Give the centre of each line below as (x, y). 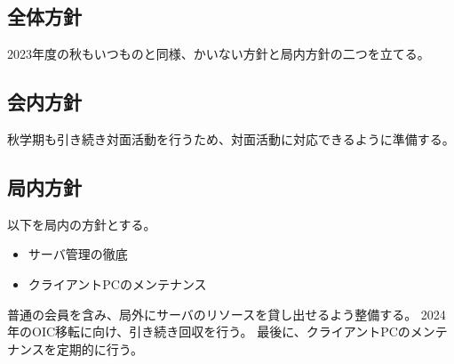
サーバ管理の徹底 (78, 254)
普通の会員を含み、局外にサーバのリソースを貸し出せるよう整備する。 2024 (227, 314)
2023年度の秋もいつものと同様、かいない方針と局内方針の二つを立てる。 (219, 54)
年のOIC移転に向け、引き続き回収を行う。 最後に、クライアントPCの (209, 332)
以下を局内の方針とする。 (82, 224)
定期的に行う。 (100, 348)
